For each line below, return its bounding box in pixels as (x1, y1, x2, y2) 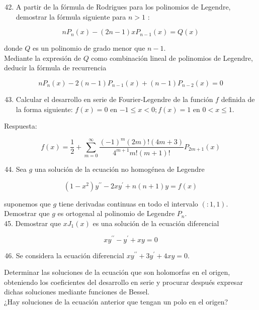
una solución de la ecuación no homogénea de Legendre (34, 164, 205, 174)
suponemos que (4, 198, 51, 209)
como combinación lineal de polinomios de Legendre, (91, 52, 253, 63)
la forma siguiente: (16, 104, 73, 114)
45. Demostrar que (4, 218, 61, 228)
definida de (221, 93, 255, 104)
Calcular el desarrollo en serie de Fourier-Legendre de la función (16, 93, 213, 104)
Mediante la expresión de (4, 52, 81, 63)
